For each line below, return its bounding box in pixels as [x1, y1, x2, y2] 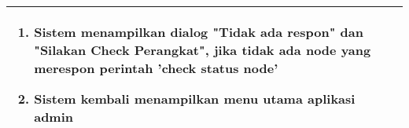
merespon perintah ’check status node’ [34, 59, 278, 77]
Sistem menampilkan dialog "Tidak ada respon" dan [34, 23, 363, 41]
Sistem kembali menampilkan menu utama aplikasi [34, 90, 356, 108]
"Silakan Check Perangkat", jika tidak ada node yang [34, 41, 371, 59]
